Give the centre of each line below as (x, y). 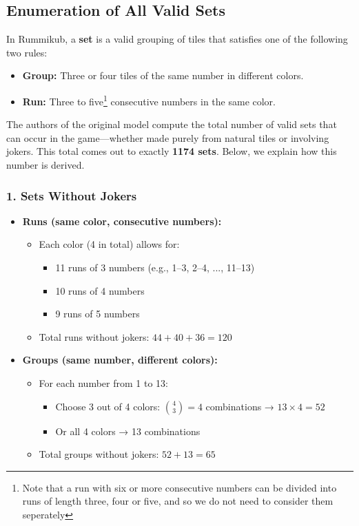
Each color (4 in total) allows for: (109, 244)
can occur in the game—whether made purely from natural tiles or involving (168, 137)
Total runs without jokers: (94, 336)
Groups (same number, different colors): (120, 360)
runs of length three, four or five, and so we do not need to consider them (178, 501)
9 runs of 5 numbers (98, 314)
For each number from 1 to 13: (103, 382)
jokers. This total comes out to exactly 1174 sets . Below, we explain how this (172, 151)
